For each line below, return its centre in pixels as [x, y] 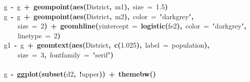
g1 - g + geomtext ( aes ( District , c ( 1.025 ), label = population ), [107, 45]
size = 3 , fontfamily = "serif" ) [66, 54]
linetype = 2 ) [39, 35]
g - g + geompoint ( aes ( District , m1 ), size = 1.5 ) [86, 6]
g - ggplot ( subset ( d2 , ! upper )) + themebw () [80, 74]
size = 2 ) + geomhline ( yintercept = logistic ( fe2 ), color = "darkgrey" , [132, 26]
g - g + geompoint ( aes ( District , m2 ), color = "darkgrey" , [99, 16]
